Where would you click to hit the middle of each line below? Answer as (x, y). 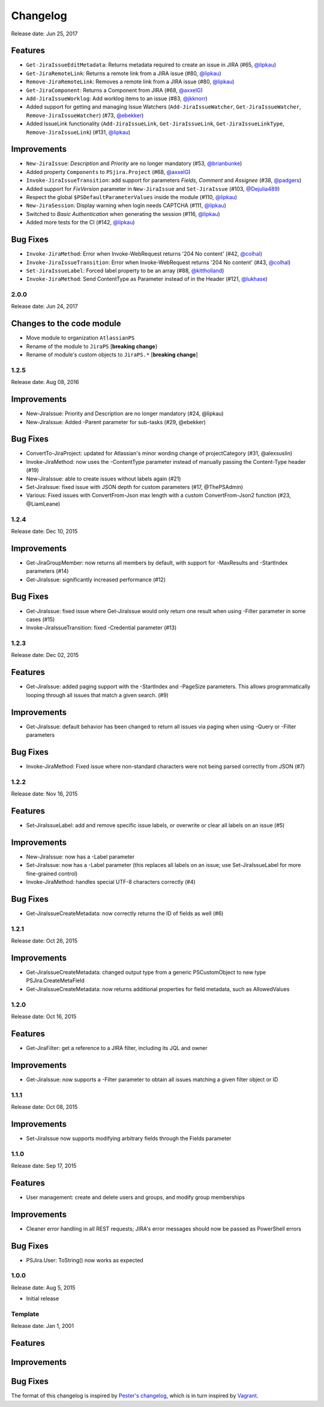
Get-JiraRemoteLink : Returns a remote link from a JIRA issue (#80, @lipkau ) (124, 73)
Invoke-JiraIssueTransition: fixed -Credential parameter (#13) (101, 628)
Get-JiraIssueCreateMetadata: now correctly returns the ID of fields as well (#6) (125, 913)
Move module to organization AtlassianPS (80, 338)
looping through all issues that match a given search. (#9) (97, 695)
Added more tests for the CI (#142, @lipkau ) (80, 223)
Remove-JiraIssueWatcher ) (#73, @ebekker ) (85, 115)
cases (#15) (40, 619)
